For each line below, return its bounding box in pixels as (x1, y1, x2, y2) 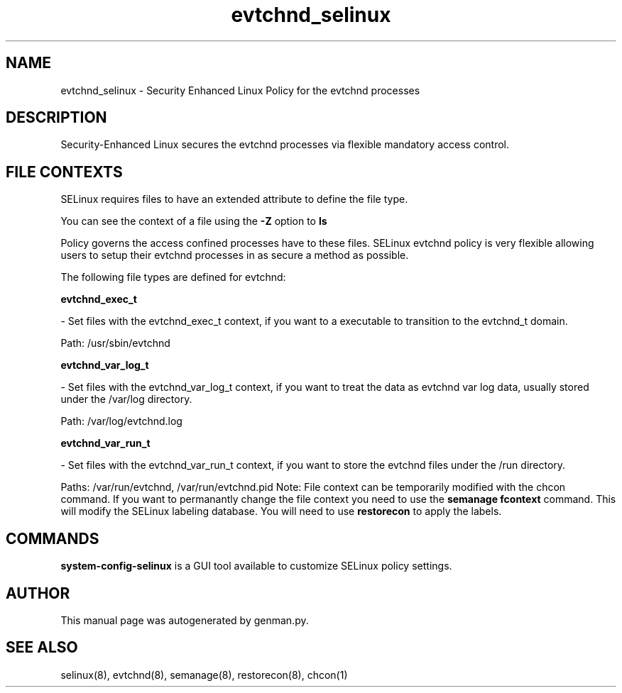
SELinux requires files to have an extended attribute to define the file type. (60, 193, 408, 206)
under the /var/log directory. (60, 393, 192, 406)
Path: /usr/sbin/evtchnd (60, 337, 170, 350)
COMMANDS (6, 529, 99, 548)
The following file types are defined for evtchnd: (60, 271, 286, 284)
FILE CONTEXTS (6, 162, 123, 181)
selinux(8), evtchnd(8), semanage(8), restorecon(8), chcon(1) (60, 668, 348, 681)
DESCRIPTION (6, 109, 107, 127)
